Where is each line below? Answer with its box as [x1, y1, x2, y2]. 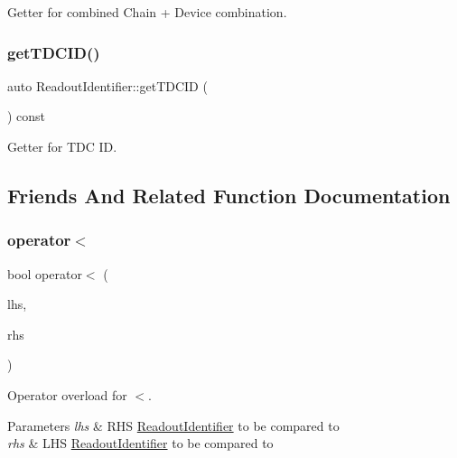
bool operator [7, 264, 82, 283]
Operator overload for [7, 385, 127, 404]
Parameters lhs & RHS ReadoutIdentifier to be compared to [7, 416, 340, 435]
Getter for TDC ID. [7, 137, 117, 155]
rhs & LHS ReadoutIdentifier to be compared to [7, 434, 274, 453]
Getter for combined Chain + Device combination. [7, 3, 287, 21]
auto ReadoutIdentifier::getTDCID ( [7, 76, 208, 95]
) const [7, 107, 46, 126]
